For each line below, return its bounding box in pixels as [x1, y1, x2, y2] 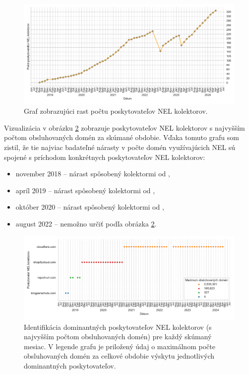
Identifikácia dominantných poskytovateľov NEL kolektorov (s [24, 321, 212, 332]
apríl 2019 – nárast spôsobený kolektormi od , [15, 185, 155, 195]
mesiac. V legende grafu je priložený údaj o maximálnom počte [24, 341, 215, 351]
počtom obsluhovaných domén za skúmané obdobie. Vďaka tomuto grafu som [4, 132, 239, 143]
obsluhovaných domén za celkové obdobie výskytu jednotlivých [24, 351, 215, 361]
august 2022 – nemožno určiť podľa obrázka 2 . [15, 218, 157, 228]
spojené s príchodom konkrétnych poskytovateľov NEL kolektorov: [4, 151, 205, 162]
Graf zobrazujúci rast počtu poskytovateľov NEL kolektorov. [24, 106, 208, 116]
